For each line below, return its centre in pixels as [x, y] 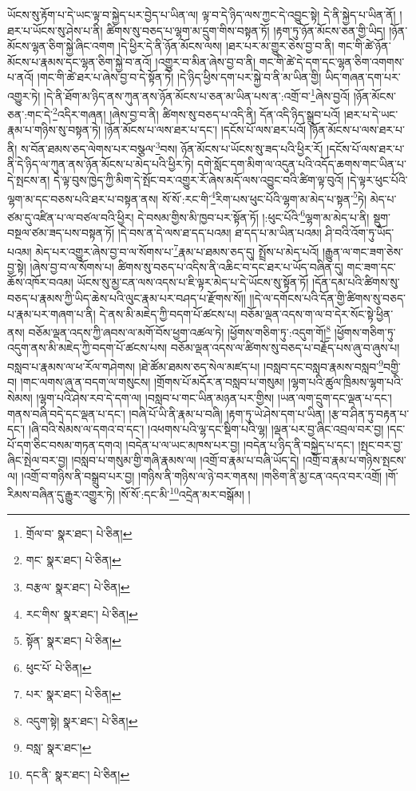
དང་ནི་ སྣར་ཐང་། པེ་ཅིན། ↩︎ [78, 775]
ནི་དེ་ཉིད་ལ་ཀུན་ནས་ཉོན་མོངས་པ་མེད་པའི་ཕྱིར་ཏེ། [101, 164]
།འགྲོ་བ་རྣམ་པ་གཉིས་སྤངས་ [355, 460]
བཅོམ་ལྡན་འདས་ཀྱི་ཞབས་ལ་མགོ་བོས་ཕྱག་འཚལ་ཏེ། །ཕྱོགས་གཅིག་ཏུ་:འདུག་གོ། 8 [180, 331]
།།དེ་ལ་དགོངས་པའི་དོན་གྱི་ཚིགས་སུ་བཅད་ [328, 298]
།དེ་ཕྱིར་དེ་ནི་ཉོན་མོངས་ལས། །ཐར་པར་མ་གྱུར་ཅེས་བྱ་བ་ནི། [226, 46]
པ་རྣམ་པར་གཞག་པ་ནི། [52, 313]
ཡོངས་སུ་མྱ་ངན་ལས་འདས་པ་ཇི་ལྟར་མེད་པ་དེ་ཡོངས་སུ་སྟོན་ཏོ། [193, 282]
